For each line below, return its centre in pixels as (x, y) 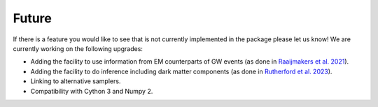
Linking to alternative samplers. (76, 81)
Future (33, 18)
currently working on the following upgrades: (78, 48)
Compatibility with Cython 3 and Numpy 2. (92, 91)
